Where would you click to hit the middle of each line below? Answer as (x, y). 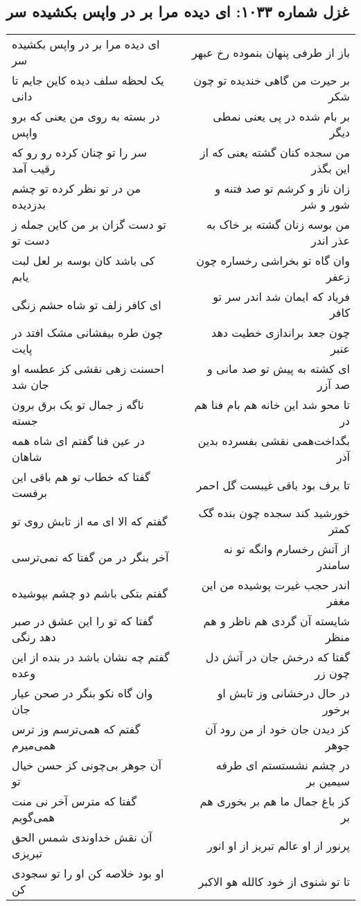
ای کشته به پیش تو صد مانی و (279, 369)
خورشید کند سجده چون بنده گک (274, 513)
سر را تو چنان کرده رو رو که (79, 153)
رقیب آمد (34, 168)
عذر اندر (330, 241)
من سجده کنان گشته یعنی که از (275, 153)
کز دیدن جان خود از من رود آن (278, 729)
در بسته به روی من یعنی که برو (86, 116)
